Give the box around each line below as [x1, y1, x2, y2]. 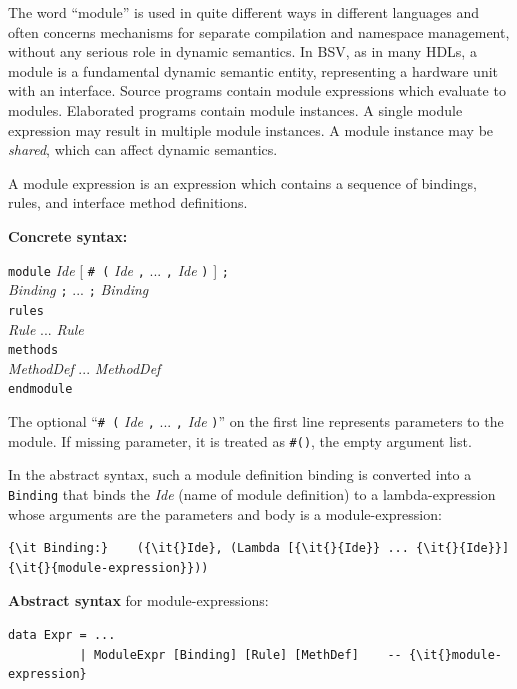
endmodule [8, 382, 73, 397]
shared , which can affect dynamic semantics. [8, 139, 278, 160]
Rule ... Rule [8, 318, 84, 339]
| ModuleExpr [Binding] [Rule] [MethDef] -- [79, 647, 402, 662]
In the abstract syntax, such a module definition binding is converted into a [8, 464, 472, 485]
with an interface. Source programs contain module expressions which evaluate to [8, 80, 506, 101]
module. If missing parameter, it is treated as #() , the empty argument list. [8, 430, 472, 451]
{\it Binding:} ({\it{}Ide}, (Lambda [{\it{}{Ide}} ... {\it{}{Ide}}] [8, 541, 510, 556]
